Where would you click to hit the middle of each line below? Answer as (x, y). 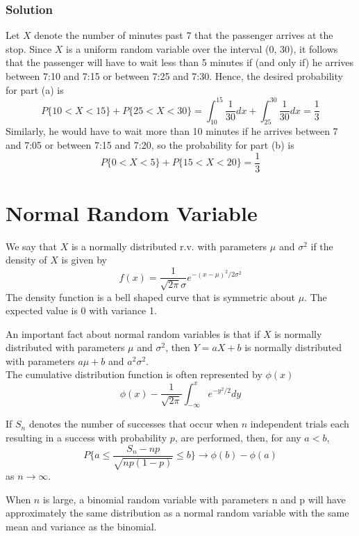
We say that (31, 246)
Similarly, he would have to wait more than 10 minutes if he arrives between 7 (172, 131)
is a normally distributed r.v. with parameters (169, 246)
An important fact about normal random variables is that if (133, 333)
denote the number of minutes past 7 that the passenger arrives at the (184, 35)
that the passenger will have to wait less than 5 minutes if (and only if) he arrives (180, 62)
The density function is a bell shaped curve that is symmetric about (150, 297)
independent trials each (300, 424)
